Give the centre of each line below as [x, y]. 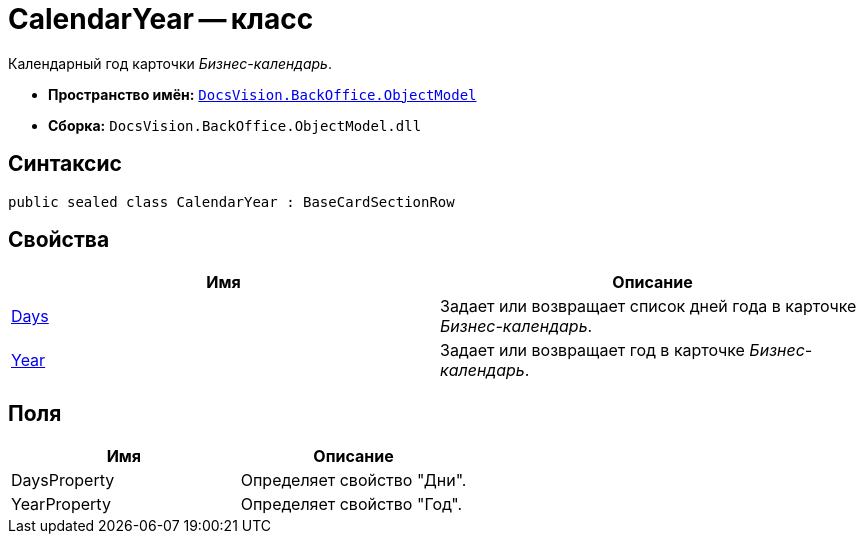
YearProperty [61, 504]
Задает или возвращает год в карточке [592, 350]
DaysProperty [63, 480]
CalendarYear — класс [161, 19]
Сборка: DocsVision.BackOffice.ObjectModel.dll [235, 125]
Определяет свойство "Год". [351, 504]
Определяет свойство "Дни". [353, 480]
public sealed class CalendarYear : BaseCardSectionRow [231, 201]
